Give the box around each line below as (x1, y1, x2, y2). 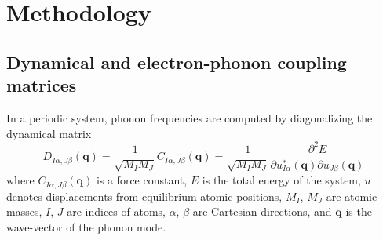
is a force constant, (96, 172, 188, 188)
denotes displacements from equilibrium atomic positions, (6, 187, 283, 204)
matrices (6, 73, 77, 97)
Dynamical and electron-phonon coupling (6, 49, 347, 74)
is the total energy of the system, (202, 172, 361, 188)
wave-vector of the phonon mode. (6, 218, 166, 235)
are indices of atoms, (67, 203, 166, 220)
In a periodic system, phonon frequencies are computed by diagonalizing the (6, 109, 373, 125)
